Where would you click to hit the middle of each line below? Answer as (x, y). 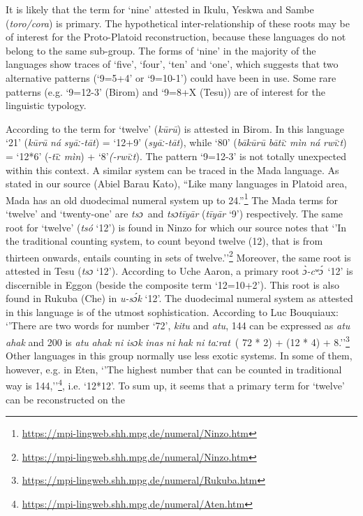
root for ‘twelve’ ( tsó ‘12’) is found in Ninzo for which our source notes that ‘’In (176, 227)
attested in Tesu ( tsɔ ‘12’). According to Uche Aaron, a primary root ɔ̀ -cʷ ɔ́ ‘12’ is (179, 271)
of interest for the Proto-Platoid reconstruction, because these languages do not (176, 37)
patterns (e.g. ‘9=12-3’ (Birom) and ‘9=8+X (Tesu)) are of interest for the (165, 91)
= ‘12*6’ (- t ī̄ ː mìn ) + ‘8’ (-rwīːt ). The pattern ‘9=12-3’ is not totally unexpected (176, 156)
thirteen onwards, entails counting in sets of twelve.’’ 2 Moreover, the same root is (178, 256)
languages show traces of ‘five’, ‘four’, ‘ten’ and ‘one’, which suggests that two (172, 64)
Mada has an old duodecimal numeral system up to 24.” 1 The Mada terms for (172, 199)
